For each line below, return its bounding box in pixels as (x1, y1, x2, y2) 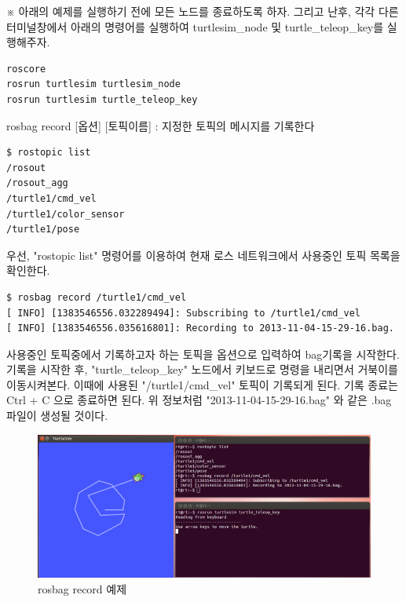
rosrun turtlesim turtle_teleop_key (6, 93, 198, 105)
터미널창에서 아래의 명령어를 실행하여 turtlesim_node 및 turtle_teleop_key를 (6, 18, 384, 35)
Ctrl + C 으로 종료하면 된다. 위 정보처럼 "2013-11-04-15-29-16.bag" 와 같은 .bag (6, 392, 392, 408)
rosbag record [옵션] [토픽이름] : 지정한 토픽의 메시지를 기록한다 (6, 117, 315, 133)
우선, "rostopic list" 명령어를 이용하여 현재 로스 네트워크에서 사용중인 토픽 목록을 (6, 246, 401, 263)
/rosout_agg (6, 177, 68, 189)
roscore (6, 63, 46, 75)
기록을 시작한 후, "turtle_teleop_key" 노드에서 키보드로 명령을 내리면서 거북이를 (6, 361, 398, 378)
